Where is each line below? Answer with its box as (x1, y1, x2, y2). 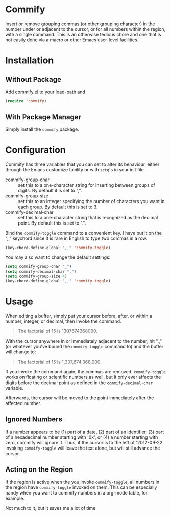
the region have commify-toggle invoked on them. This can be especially (5, 484, 157, 490)
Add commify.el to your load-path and (5, 88, 86, 95)
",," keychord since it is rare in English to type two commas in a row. (5, 235, 148, 241)
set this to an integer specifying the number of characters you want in (18, 198, 165, 204)
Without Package (5, 75, 61, 84)
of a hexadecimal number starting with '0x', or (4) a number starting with (5, 434, 158, 440)
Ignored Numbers (5, 415, 63, 424)
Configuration (5, 144, 66, 155)
